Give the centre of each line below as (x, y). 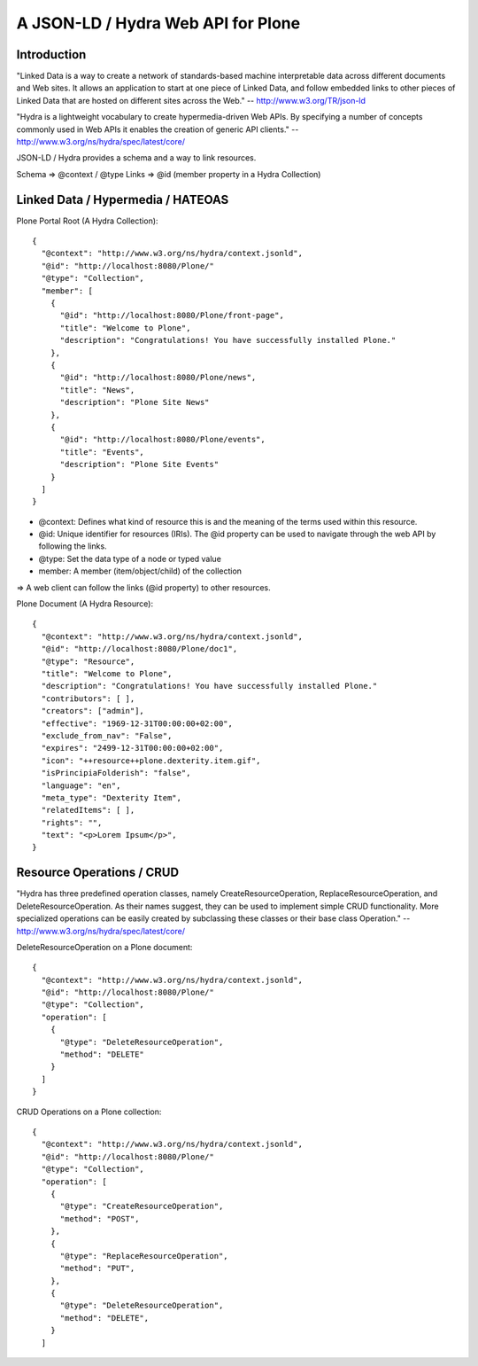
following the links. (73, 546)
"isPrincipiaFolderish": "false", (116, 773)
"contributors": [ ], (88, 699)
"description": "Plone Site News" (135, 402)
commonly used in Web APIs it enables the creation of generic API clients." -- (158, 129)
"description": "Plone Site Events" (139, 464)
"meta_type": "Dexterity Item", (111, 797)
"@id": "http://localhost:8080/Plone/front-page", (172, 316)
